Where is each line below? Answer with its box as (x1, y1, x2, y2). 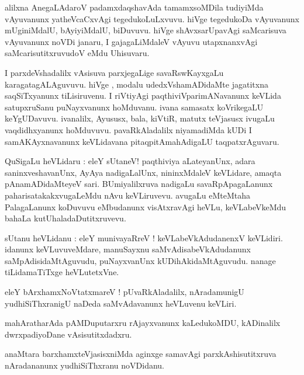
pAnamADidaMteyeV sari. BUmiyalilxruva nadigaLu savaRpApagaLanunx (5, 178, 273, 190)
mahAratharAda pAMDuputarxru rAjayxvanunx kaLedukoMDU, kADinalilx (5, 317, 281, 329)
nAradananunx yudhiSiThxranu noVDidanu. (5, 359, 164, 371)
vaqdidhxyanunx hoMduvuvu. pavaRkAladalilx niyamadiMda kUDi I (5, 123, 252, 136)
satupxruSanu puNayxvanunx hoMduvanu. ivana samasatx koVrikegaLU (5, 100, 264, 113)
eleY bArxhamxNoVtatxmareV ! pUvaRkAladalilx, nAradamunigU (5, 286, 244, 298)
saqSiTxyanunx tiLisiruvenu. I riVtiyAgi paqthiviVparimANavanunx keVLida (5, 89, 281, 102)
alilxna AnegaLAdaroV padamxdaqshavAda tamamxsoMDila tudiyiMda (5, 1, 264, 13)
